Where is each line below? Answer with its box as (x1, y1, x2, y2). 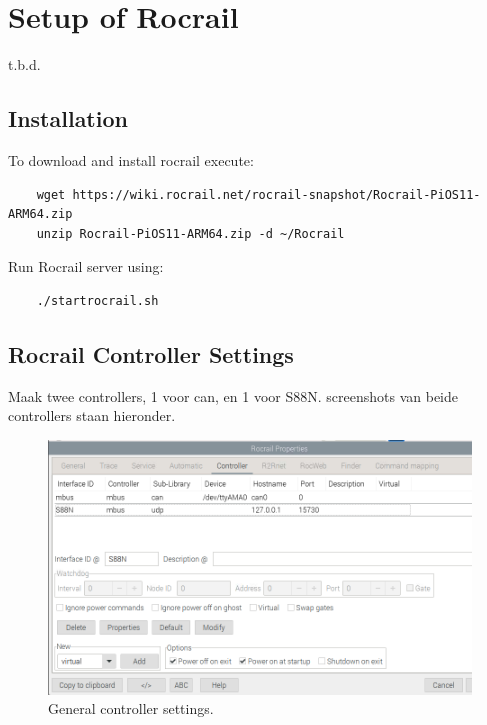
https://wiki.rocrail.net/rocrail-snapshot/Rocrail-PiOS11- (72, 187, 481, 202)
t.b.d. (8, 54, 41, 75)
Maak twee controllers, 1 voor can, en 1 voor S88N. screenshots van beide (8, 385, 459, 406)
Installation (8, 103, 128, 134)
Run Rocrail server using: (8, 256, 164, 277)
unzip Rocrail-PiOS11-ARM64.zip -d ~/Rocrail (36, 226, 345, 241)
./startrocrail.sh (36, 293, 159, 308)
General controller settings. (48, 698, 214, 719)
